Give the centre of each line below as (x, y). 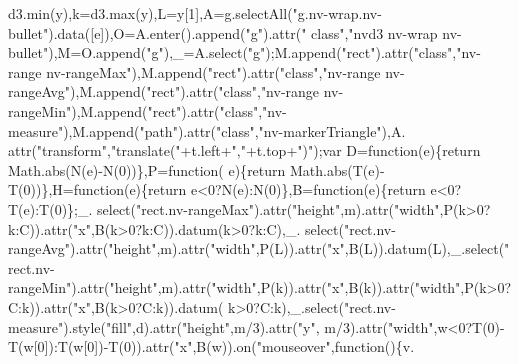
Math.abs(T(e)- (337, 169)
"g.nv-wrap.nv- (337, 13)
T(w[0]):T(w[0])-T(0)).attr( (91, 346)
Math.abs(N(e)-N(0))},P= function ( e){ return (147, 169)
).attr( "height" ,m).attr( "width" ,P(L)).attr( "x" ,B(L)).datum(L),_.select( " (290, 248)
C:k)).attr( (41, 306)
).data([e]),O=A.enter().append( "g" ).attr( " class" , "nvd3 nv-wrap (243, 32)
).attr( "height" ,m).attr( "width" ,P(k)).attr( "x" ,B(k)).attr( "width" (266, 287)
